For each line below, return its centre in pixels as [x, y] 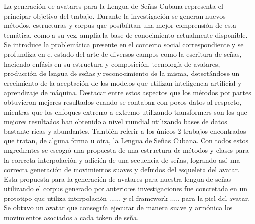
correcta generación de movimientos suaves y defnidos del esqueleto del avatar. [122, 169]
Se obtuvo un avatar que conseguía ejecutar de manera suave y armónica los [118, 208]
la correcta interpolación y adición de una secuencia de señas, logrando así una [122, 160]
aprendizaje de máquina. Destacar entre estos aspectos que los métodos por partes [127, 92]
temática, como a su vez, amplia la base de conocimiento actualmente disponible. [126, 35]
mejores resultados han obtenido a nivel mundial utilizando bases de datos [115, 121]
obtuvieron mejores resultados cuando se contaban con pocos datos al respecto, [123, 102]
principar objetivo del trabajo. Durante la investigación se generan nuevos [115, 15]
